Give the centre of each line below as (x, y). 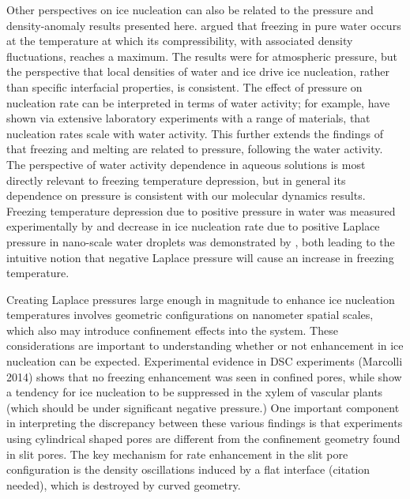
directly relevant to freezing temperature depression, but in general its (176, 180)
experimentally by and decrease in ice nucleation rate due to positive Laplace (193, 226)
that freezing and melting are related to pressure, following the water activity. (195, 149)
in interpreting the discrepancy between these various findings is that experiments (205, 423)
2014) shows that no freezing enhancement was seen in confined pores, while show (204, 376)
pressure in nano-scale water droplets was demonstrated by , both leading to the (201, 241)
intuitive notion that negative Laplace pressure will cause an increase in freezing (200, 257)
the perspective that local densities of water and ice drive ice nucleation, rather (198, 71)
